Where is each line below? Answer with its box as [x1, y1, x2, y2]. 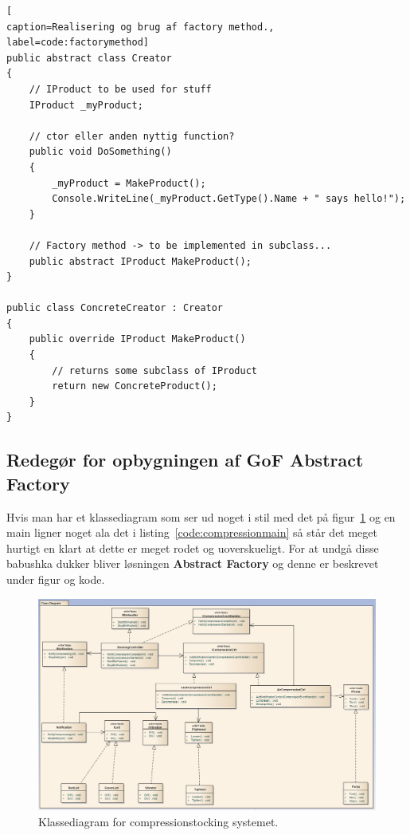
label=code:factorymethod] [6, 37, 149, 49]
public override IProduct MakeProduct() [29, 333, 246, 345]
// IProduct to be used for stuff [29, 83, 212, 95]
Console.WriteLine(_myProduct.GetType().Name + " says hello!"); [52, 193, 406, 205]
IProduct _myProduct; [29, 99, 143, 111]
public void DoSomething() [29, 146, 172, 158]
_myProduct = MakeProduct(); [52, 177, 206, 189]
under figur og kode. [6, 571, 105, 587]
